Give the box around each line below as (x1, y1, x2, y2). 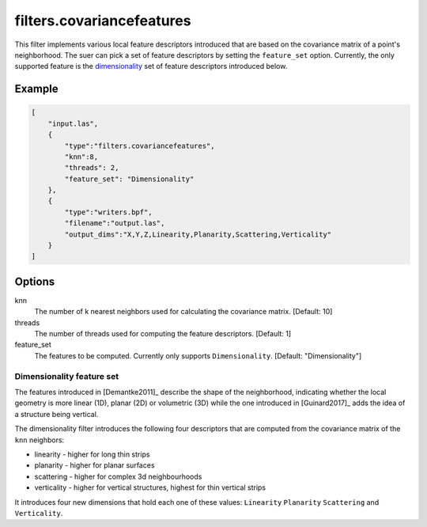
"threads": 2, (64, 163, 119, 173)
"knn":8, (64, 152, 99, 161)
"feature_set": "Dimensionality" (64, 174, 195, 184)
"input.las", (47, 119, 99, 128)
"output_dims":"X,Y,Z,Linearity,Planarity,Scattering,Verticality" (64, 229, 332, 239)
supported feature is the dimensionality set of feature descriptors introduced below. (14, 62, 288, 71)
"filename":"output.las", (64, 218, 165, 228)
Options (14, 275, 55, 288)
